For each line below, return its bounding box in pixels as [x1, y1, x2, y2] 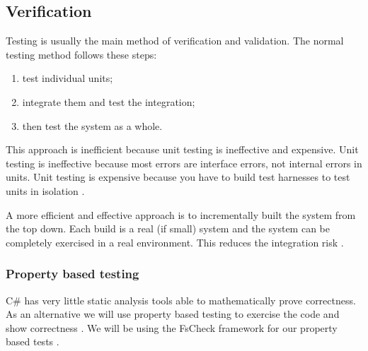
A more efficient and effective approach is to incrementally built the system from [6, 207, 356, 222]
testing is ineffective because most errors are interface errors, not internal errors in [6, 155, 362, 170]
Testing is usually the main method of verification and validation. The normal [6, 33, 344, 48]
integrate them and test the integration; [22, 94, 195, 109]
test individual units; [22, 71, 113, 85]
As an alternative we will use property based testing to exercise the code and [6, 307, 340, 321]
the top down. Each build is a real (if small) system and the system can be [6, 221, 330, 236]
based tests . [6, 334, 59, 349]
